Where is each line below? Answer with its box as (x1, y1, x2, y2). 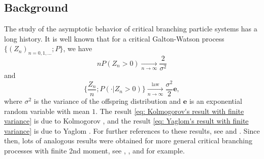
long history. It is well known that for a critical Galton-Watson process (4, 33, 224, 44)
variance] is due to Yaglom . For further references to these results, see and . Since (4, 125, 260, 136)
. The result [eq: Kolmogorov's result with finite (95, 105, 244, 116)
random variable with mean (4, 105, 90, 116)
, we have (63, 43, 92, 54)
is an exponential (189, 95, 242, 106)
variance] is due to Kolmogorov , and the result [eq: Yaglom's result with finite (4, 115, 249, 126)
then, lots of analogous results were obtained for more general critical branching (4, 135, 253, 146)
